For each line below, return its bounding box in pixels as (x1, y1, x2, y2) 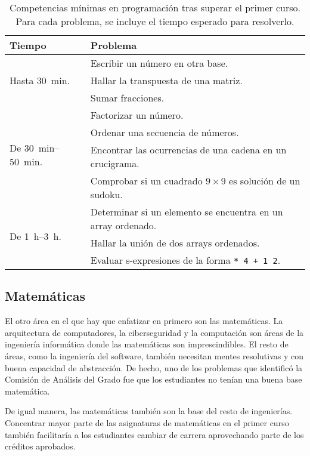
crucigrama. (90, 156, 139, 170)
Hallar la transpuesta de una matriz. (90, 73, 243, 87)
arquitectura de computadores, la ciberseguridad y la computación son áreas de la (5, 326, 304, 338)
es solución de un (229, 174, 300, 187)
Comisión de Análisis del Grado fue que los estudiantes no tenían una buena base (5, 373, 302, 386)
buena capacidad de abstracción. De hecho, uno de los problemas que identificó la (5, 361, 303, 374)
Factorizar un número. (90, 108, 184, 122)
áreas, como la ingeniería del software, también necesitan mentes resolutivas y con (5, 349, 304, 362)
